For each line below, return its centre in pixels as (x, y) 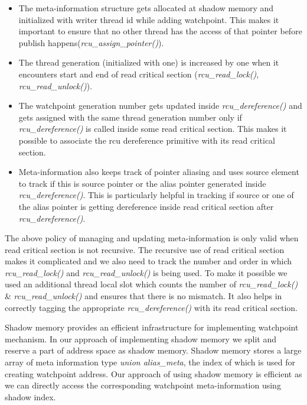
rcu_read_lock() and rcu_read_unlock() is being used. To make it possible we (146, 272)
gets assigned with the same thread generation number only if (130, 117)
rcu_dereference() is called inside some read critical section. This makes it (153, 129)
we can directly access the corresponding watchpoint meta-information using (143, 385)
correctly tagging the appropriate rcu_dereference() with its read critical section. (151, 307)
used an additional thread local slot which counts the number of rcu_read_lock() (151, 284)
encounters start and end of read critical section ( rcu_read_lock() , (139, 74)
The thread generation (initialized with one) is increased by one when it (149, 62)
